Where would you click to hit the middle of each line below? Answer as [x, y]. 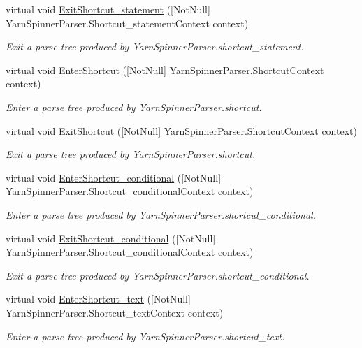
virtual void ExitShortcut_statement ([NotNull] [108, 9]
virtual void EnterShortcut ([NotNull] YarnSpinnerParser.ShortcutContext [165, 70]
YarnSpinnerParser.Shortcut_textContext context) [115, 312]
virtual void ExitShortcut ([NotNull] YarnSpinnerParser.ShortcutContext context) [181, 130]
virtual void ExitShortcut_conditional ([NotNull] [111, 238]
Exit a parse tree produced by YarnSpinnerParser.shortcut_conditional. [158, 275]
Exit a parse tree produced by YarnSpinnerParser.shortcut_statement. [155, 46]
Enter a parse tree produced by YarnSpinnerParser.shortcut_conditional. [161, 214]
